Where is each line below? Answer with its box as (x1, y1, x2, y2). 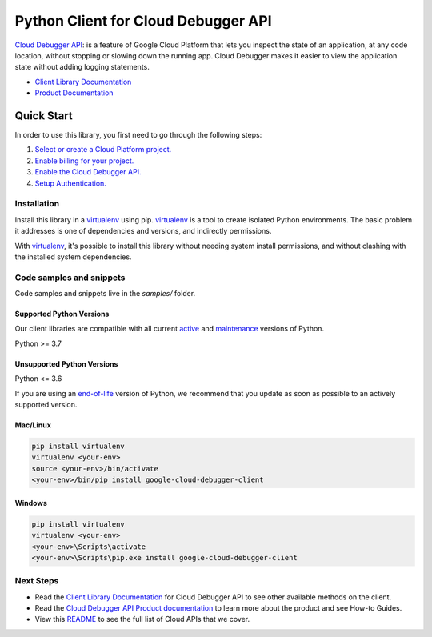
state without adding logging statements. (14, 62, 150, 72)
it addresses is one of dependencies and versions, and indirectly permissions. (14, 226, 272, 236)
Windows (14, 498, 47, 507)
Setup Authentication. (34, 178, 107, 188)
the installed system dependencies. (14, 252, 132, 262)
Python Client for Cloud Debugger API (14, 12, 272, 30)
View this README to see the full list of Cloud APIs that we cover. (34, 615, 250, 624)
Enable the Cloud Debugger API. (34, 167, 142, 177)
